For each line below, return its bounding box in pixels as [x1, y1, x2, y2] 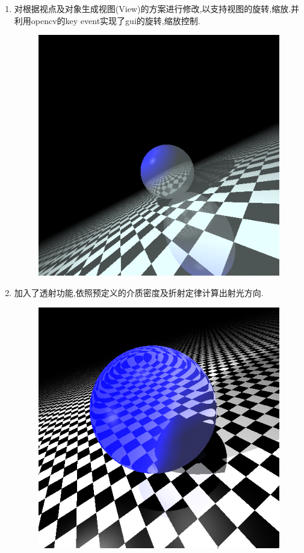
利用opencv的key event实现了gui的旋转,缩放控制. [14, 14, 200, 26]
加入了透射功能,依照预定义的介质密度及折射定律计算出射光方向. [14, 286, 264, 298]
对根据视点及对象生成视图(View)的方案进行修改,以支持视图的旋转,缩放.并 [14, 2, 300, 14]
